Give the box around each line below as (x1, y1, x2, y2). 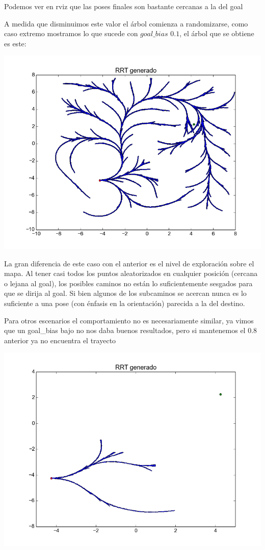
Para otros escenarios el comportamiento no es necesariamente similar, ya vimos (4, 315, 254, 325)
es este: (4, 38, 26, 48)
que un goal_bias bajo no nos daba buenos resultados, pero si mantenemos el (4, 325, 246, 336)
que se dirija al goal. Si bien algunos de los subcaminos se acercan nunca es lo (4, 288, 247, 298)
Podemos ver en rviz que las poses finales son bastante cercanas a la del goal (4, 1, 243, 11)
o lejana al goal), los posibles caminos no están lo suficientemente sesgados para (4, 278, 253, 288)
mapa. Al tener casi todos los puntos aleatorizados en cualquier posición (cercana (4, 268, 258, 279)
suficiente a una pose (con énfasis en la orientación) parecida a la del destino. (4, 298, 245, 309)
